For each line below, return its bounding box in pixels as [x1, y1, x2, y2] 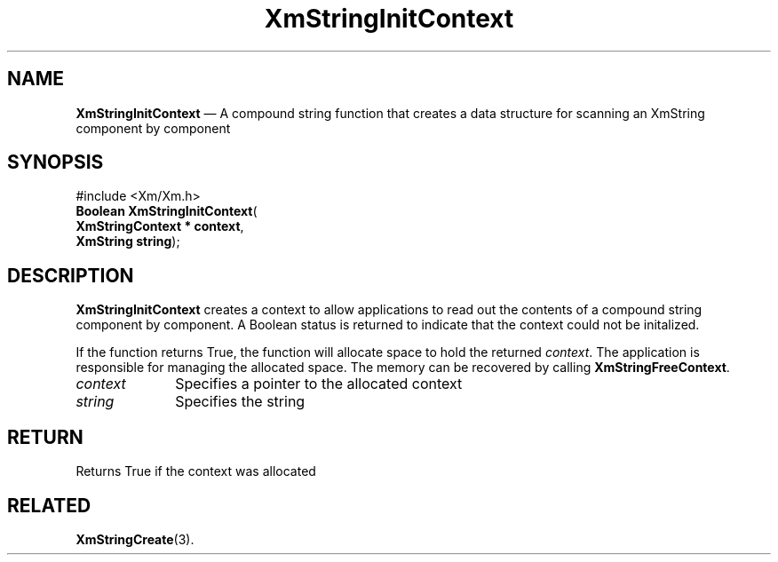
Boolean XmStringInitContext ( [75, 203, 258, 219]
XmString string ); [75, 234, 180, 249]
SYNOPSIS [7, 151, 104, 174]
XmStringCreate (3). [75, 531, 194, 547]
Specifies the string [175, 392, 306, 411]
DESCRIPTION [7, 264, 134, 287]
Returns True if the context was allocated [75, 463, 316, 479]
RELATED [7, 494, 91, 517]
